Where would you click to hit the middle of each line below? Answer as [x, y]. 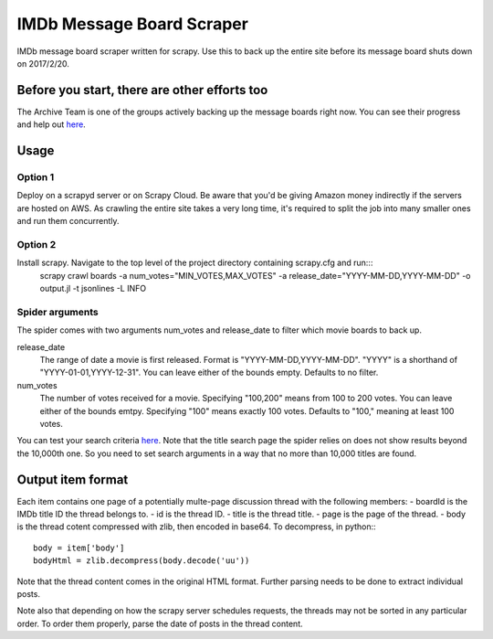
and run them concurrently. [68, 221]
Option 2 [37, 244]
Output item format [73, 479]
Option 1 [36, 177]
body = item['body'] [79, 548]
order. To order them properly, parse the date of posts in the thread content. [160, 623]
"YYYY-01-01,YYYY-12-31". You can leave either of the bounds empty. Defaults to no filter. [209, 373]
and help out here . [51, 124]
